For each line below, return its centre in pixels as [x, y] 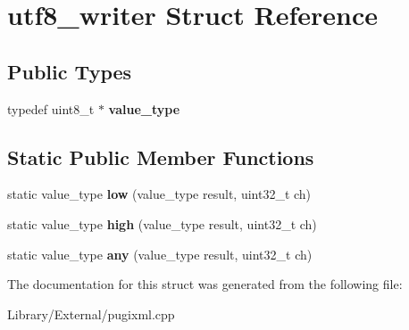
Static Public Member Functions [161, 157]
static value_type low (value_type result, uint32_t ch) [159, 194]
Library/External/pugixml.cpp [91, 313]
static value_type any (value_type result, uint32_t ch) [160, 254]
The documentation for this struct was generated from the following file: [205, 284]
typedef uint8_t [51, 108]
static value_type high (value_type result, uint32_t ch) [162, 223]
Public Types [70, 71]
